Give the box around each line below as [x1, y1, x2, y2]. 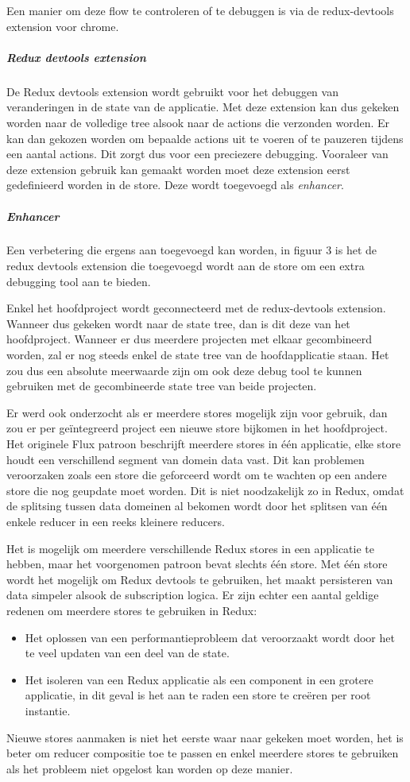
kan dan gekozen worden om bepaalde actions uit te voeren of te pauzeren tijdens [6, 130, 404, 146]
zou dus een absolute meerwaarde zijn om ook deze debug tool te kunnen [6, 362, 362, 378]
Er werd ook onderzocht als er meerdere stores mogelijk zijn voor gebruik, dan [6, 404, 388, 420]
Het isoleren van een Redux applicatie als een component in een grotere [25, 671, 373, 687]
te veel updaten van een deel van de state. [25, 645, 230, 661]
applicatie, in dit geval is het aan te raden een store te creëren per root [25, 687, 371, 703]
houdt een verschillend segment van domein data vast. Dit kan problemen [6, 451, 365, 467]
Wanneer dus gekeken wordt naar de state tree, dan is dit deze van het [6, 315, 350, 331]
